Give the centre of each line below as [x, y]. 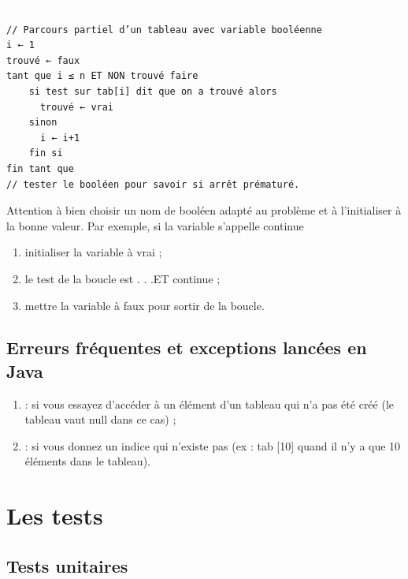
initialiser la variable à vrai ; [93, 252]
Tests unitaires [67, 565]
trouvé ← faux [43, 60]
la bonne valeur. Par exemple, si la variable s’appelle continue [155, 225]
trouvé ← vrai [77, 107]
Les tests [55, 515]
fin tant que [40, 168]
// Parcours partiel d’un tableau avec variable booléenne [164, 30]
